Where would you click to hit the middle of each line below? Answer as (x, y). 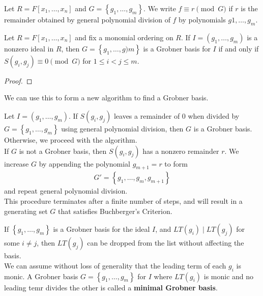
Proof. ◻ (18, 80)
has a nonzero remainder (181, 151)
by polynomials (202, 19)
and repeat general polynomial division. (66, 191)
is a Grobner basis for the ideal (101, 229)
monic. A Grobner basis (41, 276)
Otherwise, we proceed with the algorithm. (71, 139)
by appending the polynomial (85, 163)
